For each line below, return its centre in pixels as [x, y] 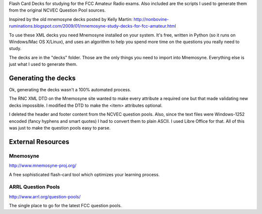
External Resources [39, 141]
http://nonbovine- [151, 19]
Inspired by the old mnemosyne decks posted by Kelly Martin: [71, 19]
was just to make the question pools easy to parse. [60, 128]
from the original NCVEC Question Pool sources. [57, 10]
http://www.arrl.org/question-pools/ [45, 197]
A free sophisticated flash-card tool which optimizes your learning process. [84, 174]
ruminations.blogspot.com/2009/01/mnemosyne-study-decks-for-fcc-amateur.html [93, 26]
